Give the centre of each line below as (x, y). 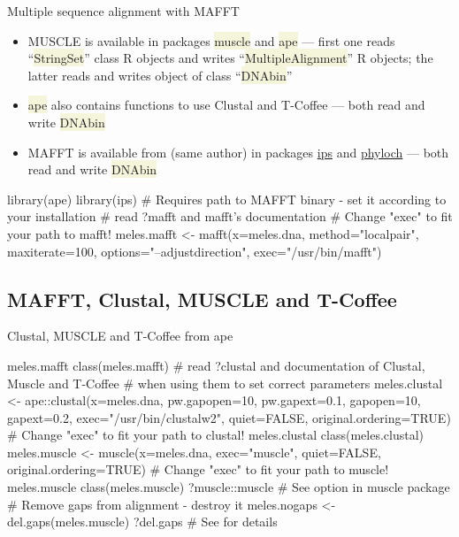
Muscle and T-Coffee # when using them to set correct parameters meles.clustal (225, 383)
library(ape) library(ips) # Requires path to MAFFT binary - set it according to (227, 199)
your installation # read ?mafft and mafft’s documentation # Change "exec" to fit (230, 216)
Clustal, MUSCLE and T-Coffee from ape (120, 336)
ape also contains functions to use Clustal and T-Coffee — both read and (226, 105)
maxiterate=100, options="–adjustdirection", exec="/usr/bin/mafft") (195, 251)
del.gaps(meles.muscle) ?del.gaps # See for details (142, 522)
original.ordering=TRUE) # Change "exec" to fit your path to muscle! (198, 469)
